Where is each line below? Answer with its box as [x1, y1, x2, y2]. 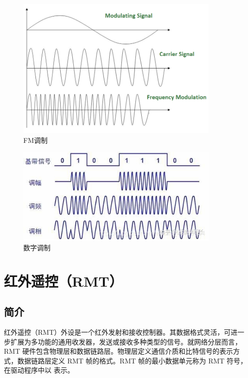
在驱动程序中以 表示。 [4, 365, 74, 375]
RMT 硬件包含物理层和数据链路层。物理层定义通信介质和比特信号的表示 [4, 346, 233, 356]
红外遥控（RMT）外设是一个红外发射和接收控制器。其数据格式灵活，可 [4, 326, 231, 337]
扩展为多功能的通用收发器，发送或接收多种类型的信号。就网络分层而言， [10, 336, 242, 346]
